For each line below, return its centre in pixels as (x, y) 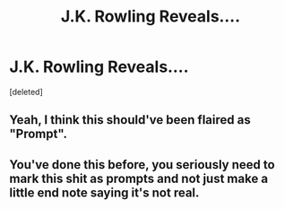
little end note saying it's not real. (104, 192)
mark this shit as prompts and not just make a (139, 178)
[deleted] (26, 91)
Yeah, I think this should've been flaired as (130, 120)
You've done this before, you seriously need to (142, 165)
